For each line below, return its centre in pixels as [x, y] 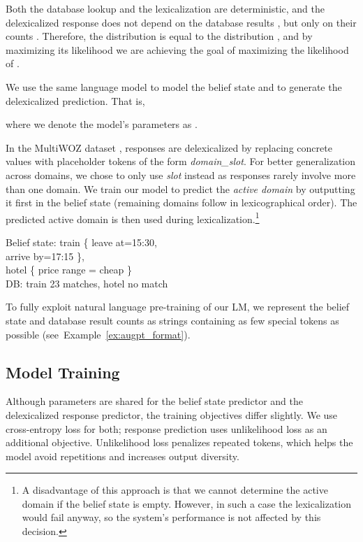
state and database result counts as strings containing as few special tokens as [172, 320]
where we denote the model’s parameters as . [102, 124]
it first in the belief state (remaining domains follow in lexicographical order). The [181, 202]
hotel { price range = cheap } [69, 270]
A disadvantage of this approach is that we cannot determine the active [175, 490]
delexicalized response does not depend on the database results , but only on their [181, 22]
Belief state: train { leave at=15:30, [81, 242]
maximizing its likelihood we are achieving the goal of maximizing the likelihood [177, 49]
